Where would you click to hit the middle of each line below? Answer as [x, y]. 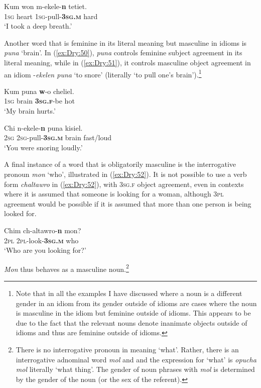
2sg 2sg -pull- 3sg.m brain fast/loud [58, 137]
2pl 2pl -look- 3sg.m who [41, 240]
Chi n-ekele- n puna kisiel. [43, 127]
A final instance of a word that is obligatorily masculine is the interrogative [120, 164]
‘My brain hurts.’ [30, 111]
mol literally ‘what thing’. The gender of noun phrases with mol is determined [135, 369]
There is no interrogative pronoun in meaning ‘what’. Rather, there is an [127, 349]
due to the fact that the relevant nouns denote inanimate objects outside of [132, 322]
